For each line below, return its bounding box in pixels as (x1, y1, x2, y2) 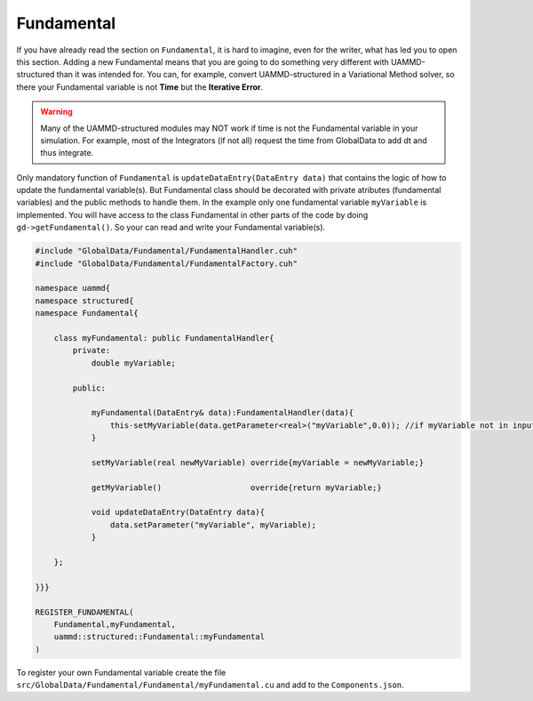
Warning (40, 107, 73, 117)
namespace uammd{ (35, 283, 111, 294)
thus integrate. (40, 148, 94, 158)
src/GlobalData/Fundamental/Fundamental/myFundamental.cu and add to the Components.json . (16, 680, 404, 690)
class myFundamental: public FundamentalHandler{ (53, 333, 274, 342)
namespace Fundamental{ (35, 308, 139, 318)
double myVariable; (91, 358, 177, 368)
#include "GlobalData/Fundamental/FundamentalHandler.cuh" (35, 246, 298, 256)
